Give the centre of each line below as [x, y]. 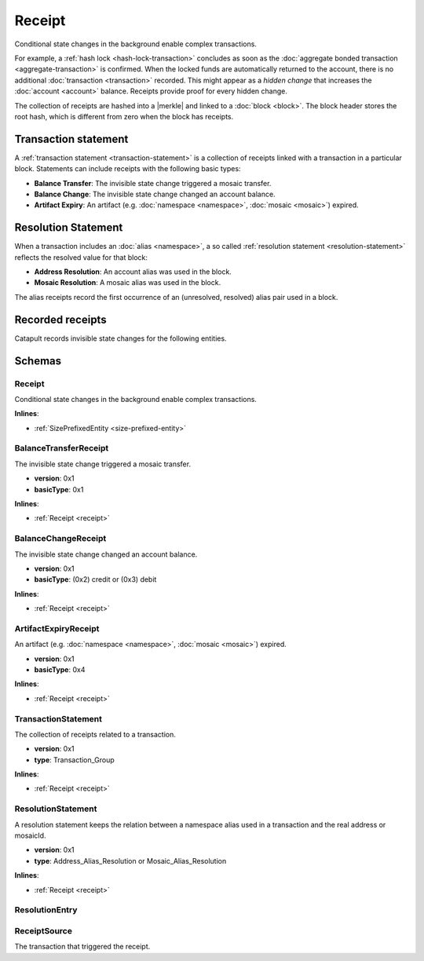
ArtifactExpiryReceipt [57, 628]
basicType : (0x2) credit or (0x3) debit [95, 579]
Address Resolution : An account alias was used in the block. [133, 272]
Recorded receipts [60, 319]
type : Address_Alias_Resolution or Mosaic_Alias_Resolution [130, 861]
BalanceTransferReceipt [62, 448]
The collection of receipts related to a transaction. [95, 734]
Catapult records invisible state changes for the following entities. [121, 338]
